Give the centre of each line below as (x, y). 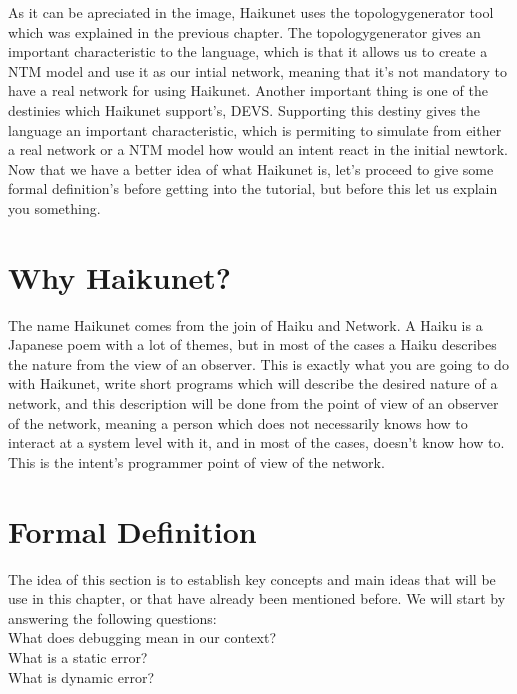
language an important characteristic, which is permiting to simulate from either (255, 129)
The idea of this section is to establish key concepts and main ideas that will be (252, 578)
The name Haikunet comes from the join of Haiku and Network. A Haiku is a (245, 324)
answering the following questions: (112, 617)
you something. (54, 207)
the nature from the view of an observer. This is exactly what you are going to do (258, 363)
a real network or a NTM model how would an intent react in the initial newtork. (258, 149)
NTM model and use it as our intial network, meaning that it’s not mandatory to (257, 70)
